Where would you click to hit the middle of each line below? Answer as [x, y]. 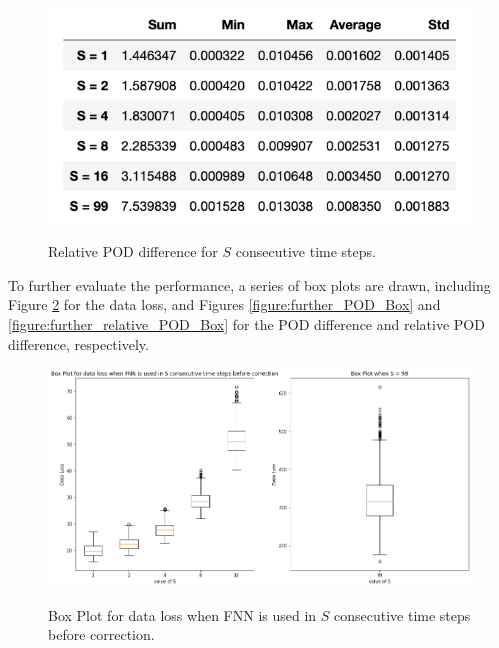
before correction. [101, 634]
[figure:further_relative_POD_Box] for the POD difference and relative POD [246, 324]
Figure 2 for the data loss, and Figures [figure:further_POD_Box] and [224, 304]
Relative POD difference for [133, 251]
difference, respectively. [78, 343]
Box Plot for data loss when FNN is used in [182, 614]
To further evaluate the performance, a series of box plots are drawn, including [249, 284]
